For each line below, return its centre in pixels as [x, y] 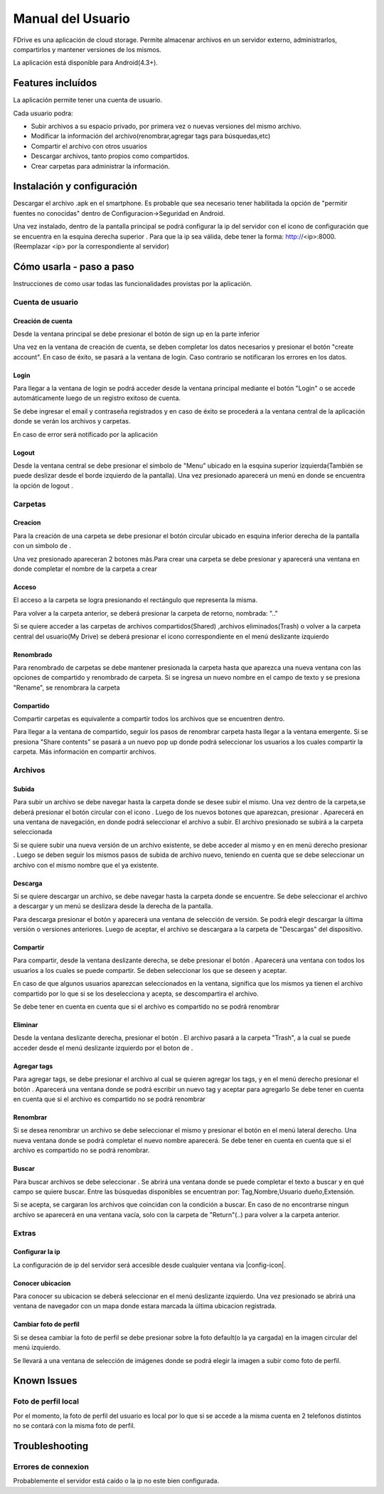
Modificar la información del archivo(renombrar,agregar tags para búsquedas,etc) [151, 136]
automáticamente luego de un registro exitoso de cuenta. [97, 398]
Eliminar [26, 1025]
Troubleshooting [51, 1446]
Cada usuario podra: [43, 113]
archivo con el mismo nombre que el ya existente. [86, 865]
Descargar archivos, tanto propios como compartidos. [110, 156]
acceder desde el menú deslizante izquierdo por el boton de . [103, 1048]
